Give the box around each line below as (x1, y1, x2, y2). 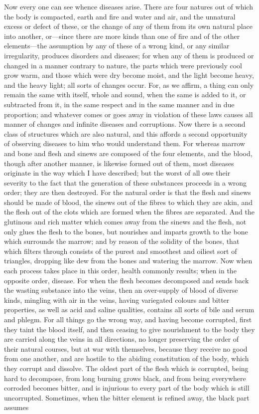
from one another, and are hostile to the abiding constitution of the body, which (4, 353, 249, 364)
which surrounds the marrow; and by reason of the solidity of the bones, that (4, 236, 240, 246)
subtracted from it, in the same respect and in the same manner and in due (4, 99, 235, 109)
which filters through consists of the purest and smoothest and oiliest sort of (4, 245, 237, 256)
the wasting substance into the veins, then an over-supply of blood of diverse (4, 285, 238, 295)
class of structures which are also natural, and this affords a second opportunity (4, 128, 248, 139)
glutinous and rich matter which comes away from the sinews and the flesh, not (4, 216, 247, 227)
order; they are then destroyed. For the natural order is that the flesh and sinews (4, 187, 251, 198)
